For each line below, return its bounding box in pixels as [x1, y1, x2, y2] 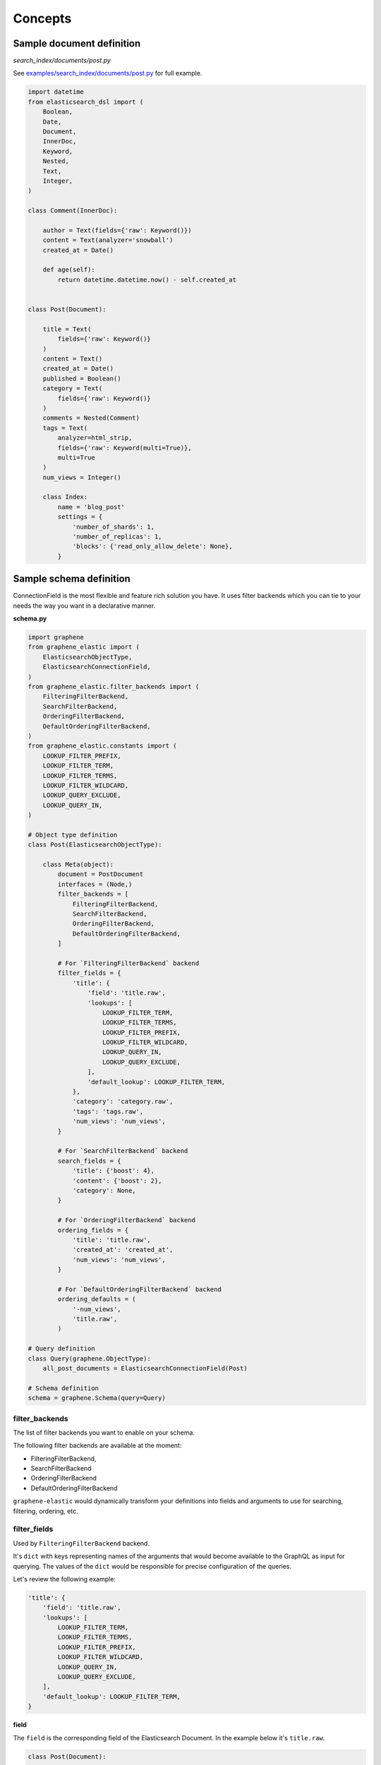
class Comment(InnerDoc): [28, 207, 118, 215]
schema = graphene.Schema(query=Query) [28, 1394, 166, 1402]
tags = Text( [42, 424, 88, 432]
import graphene [28, 633, 85, 642]
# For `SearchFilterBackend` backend [57, 1147, 188, 1155]
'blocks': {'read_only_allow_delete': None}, [72, 542, 233, 551]
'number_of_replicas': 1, [72, 533, 162, 541]
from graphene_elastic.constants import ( [28, 742, 177, 750]
